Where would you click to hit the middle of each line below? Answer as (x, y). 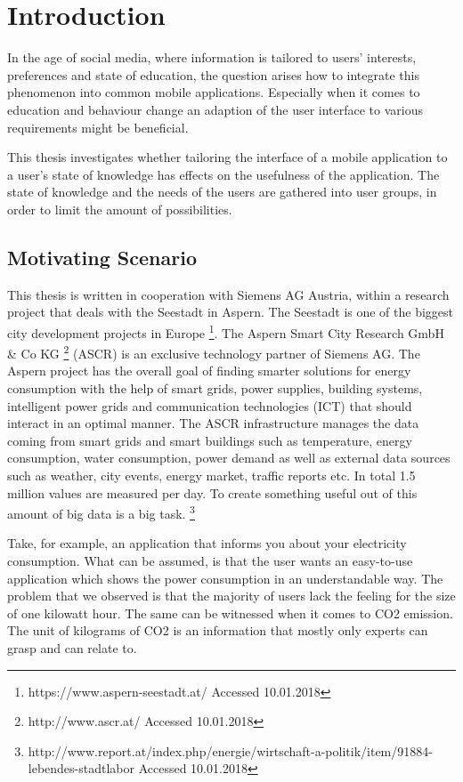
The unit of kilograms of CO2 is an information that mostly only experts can (218, 630)
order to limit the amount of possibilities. (120, 209)
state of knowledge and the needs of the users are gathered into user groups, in (222, 192)
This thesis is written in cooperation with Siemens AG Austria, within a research (228, 294)
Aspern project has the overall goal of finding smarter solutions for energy (209, 371)
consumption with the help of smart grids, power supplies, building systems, (215, 387)
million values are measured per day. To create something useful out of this (212, 492)
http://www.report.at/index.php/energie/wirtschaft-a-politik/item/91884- (230, 750)
